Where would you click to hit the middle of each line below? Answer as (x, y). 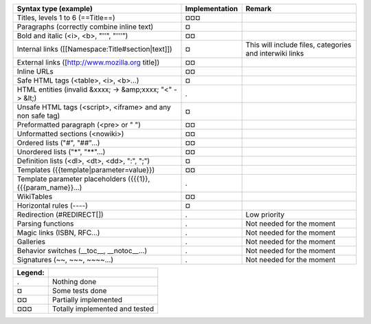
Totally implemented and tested (103, 309)
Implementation (212, 9)
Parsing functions (45, 224)
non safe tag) (38, 116)
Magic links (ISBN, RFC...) (58, 233)
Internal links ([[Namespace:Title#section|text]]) (94, 49)
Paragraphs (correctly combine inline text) (85, 26)
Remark (259, 9)
